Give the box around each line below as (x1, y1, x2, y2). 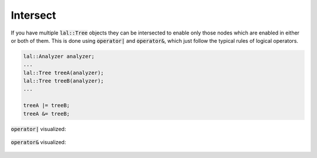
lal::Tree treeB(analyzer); (23, 78, 104, 84)
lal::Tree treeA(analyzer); (23, 69, 104, 76)
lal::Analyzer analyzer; (23, 53, 95, 60)
